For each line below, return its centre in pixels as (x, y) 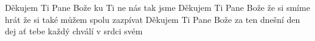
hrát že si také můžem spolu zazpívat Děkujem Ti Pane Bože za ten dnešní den (153, 19)
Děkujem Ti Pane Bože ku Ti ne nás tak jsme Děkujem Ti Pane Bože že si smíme (157, 7)
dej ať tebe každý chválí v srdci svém (74, 31)
